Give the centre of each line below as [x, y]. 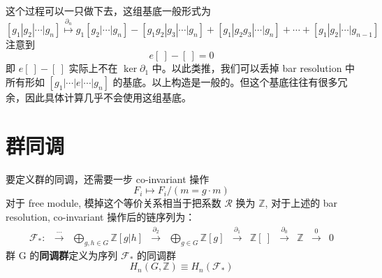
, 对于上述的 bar [301, 203]
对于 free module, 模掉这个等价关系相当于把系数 [113, 203]
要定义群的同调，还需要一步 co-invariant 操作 [108, 178]
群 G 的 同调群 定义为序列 [62, 255]
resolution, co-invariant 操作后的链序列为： [101, 216]
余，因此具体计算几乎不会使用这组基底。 [98, 97]
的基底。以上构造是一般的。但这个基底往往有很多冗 [230, 81]
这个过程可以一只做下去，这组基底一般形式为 [108, 10]
